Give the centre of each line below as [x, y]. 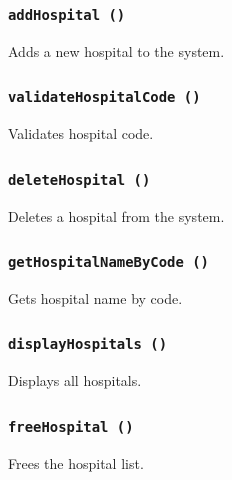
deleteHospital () [79, 179]
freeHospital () [71, 426]
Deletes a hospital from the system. [116, 215]
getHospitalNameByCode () [108, 262]
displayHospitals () [88, 344]
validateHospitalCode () [104, 97]
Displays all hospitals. [75, 380]
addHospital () [67, 14]
